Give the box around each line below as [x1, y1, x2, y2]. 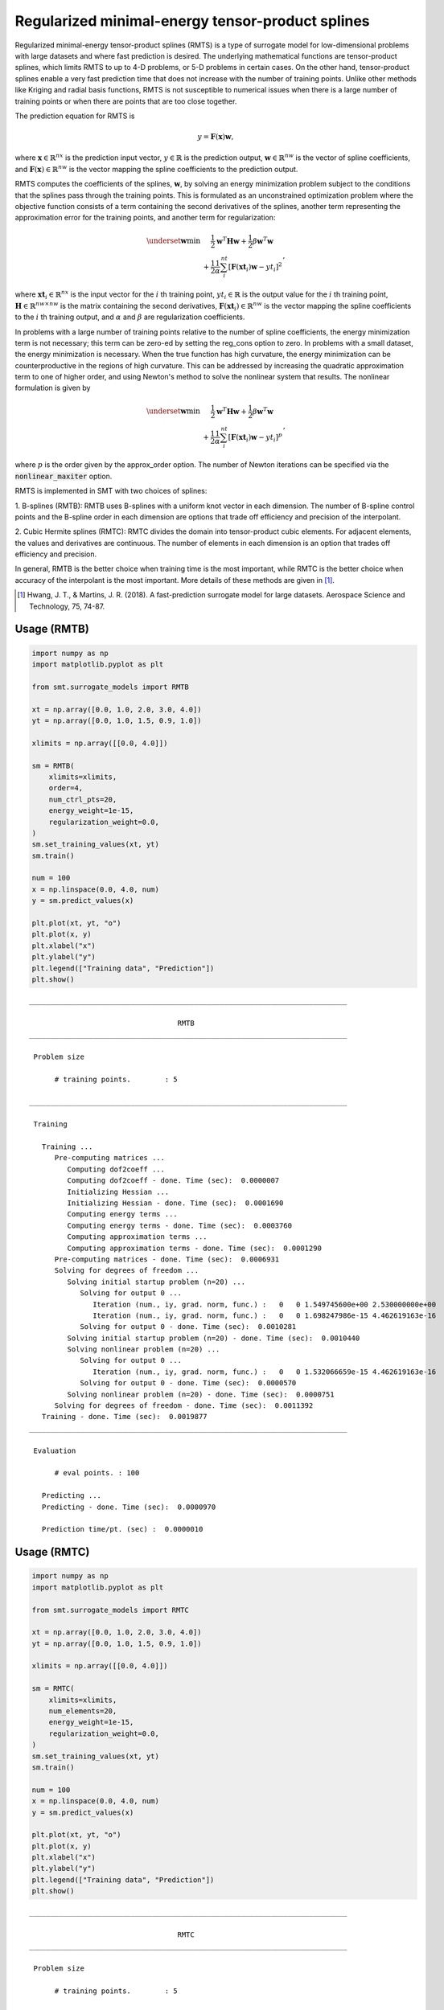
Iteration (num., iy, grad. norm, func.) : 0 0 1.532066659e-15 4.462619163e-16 [92, 1367, 437, 1376]
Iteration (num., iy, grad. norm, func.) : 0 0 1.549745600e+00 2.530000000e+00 [92, 1299, 437, 1309]
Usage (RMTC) [14, 1545, 90, 1559]
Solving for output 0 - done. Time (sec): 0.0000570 [80, 1379, 297, 1388]
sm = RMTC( [31, 1684, 75, 1693]
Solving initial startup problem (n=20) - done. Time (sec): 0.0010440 [67, 1333, 360, 1343]
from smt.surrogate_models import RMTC [31, 1605, 189, 1614]
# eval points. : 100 [54, 1468, 140, 1478]
